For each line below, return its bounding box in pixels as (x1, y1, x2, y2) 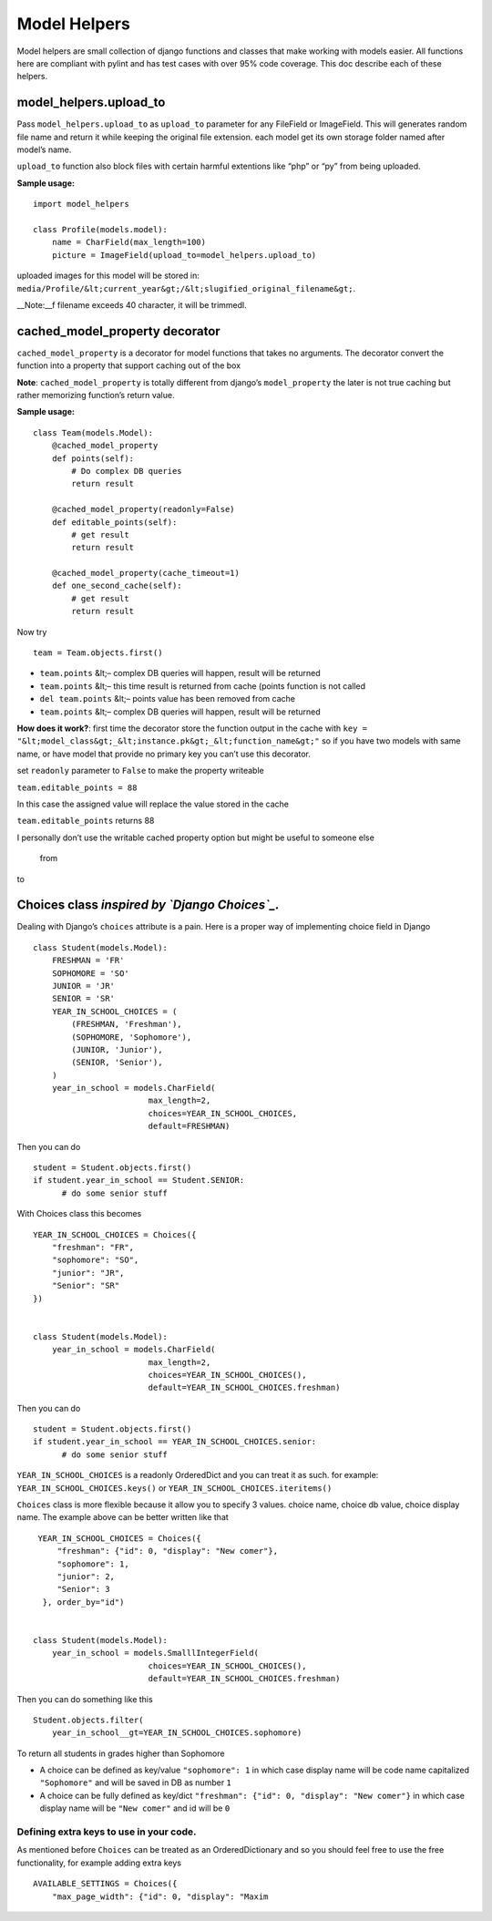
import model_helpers (33, 199, 129, 210)
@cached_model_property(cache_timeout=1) (51, 568, 241, 579)
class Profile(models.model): (33, 224, 169, 234)
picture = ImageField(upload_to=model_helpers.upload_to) (51, 250, 317, 260)
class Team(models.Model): (33, 427, 154, 437)
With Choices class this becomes (16, 1208, 142, 1219)
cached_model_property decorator (16, 324, 220, 339)
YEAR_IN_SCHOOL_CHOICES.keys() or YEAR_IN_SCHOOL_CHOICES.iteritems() (16, 1482, 333, 1494)
